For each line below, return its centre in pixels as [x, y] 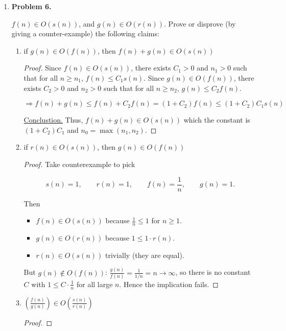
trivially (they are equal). [145, 255]
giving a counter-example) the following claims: [85, 33]
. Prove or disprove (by [200, 23]
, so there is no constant [213, 272]
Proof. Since [43, 68]
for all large [94, 284]
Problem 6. [31, 6]
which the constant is [217, 120]
